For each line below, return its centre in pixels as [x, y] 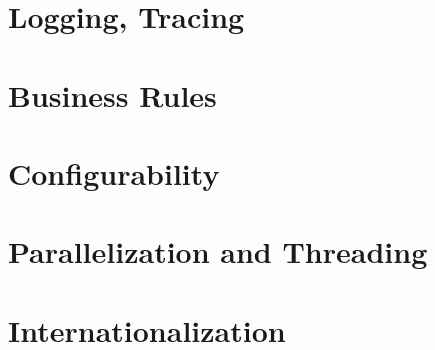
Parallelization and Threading [218, 251]
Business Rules [112, 94]
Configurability [114, 172]
